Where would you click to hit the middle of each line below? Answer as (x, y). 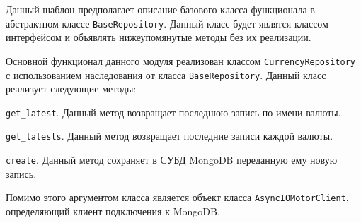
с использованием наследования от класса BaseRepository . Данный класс (166, 74)
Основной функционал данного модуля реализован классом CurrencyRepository (180, 60)
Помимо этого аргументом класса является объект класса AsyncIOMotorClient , (177, 197)
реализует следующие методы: (71, 89)
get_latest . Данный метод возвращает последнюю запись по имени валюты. (173, 112)
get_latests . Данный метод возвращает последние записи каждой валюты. (170, 136)
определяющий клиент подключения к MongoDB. (113, 211)
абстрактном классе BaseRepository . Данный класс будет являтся (149, 23)
